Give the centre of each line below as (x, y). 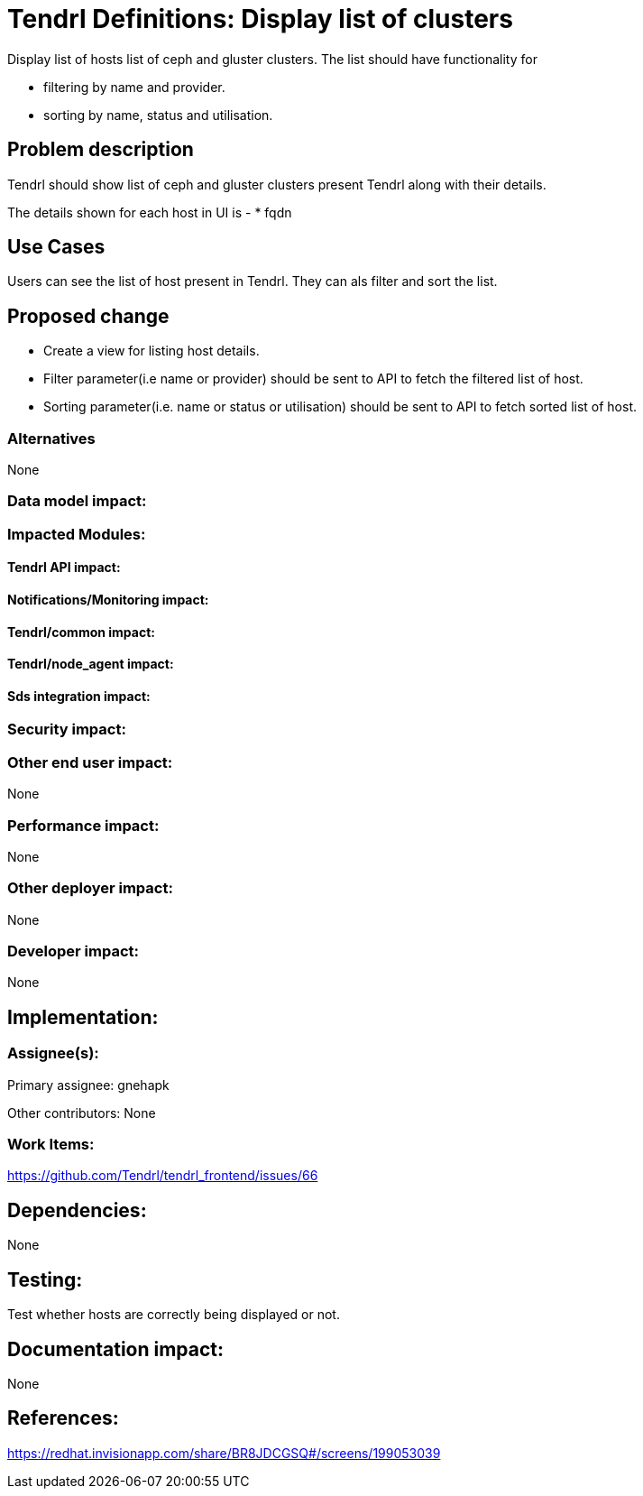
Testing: (45, 1279)
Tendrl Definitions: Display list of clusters (260, 19)
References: (63, 1418)
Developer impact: (73, 951)
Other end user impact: (90, 762)
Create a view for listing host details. (152, 351)
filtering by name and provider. (134, 87)
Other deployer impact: (90, 888)
